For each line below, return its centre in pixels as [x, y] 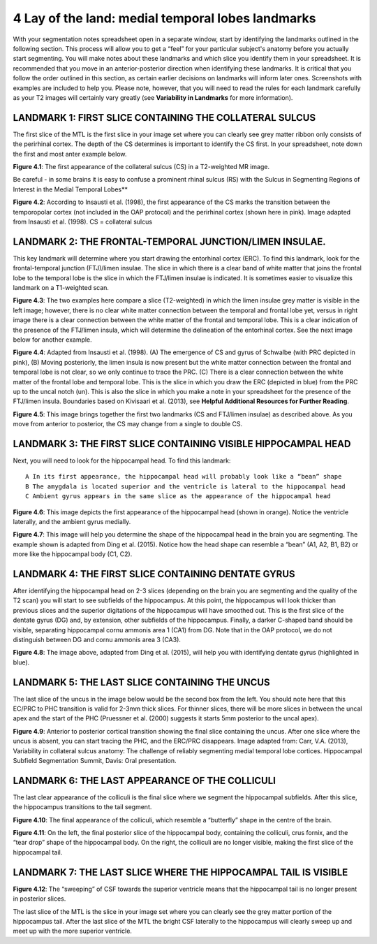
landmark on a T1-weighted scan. [61, 288]
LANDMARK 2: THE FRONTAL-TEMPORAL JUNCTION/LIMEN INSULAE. [169, 241]
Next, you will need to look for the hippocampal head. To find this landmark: [122, 460]
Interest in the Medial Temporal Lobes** [71, 189]
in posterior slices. [39, 899]
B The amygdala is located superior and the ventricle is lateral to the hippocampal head [185, 486]
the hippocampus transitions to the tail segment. [82, 807]
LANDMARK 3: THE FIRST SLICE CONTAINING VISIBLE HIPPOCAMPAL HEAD [182, 444]
